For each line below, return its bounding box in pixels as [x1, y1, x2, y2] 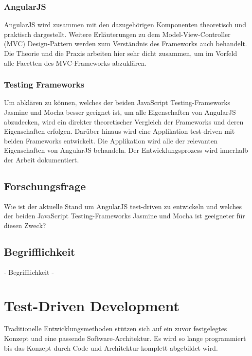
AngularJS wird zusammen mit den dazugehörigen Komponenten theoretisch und [4, 19, 246, 30]
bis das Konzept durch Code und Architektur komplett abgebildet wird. [4, 342, 218, 353]
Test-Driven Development [4, 295, 180, 315]
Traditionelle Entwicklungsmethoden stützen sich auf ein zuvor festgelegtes [4, 323, 227, 334]
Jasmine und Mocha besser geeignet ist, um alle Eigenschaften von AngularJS [4, 107, 236, 117]
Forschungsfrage [4, 178, 86, 193]
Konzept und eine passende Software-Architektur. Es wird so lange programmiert [4, 333, 246, 343]
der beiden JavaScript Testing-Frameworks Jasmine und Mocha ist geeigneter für [4, 211, 245, 221]
